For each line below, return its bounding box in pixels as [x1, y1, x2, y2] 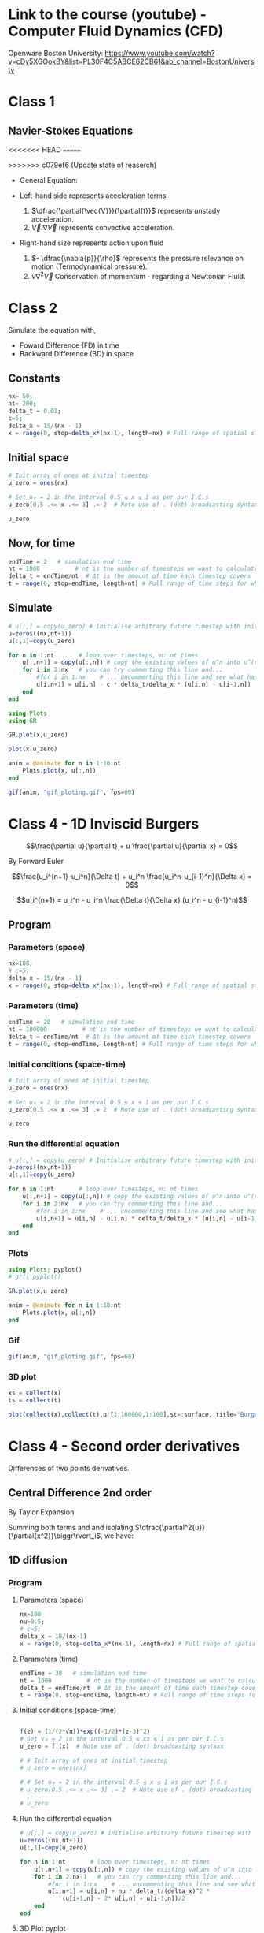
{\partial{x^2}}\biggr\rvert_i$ [8, 1531, 101, 1540]
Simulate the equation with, [8, 325, 97, 334]
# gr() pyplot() [8, 1273, 61, 1281]
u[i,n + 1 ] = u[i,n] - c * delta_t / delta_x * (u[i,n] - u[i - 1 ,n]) [36, 680, 251, 689]
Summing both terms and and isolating [8, 1522, 134, 1532]
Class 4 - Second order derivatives [8, 1437, 240, 1455]
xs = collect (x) [8, 1389, 61, 1397]
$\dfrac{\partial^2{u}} [134, 1522, 206, 1532]
